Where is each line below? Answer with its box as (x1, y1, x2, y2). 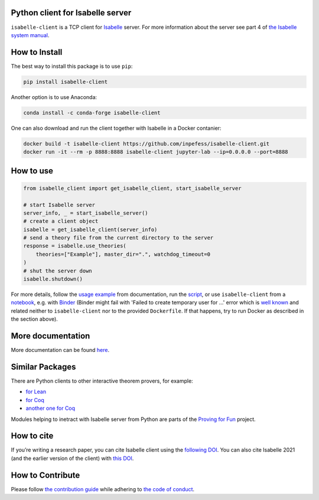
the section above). (11, 315, 58, 323)
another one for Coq (25, 404, 76, 412)
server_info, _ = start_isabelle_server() (23, 209, 148, 216)
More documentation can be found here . (11, 347, 109, 354)
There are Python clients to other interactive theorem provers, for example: (11, 377, 193, 384)
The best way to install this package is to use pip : (11, 63, 133, 70)
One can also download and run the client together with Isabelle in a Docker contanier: (11, 124, 222, 131)
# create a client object (23, 218, 99, 225)
